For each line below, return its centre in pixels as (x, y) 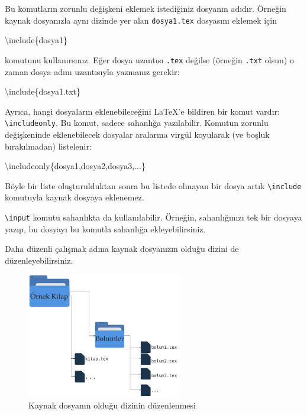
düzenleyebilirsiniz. (39, 260)
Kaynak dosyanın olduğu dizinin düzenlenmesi (112, 405)
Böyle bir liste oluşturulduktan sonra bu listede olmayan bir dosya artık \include (153, 185)
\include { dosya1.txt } (43, 91)
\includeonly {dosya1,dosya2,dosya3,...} (75, 166)
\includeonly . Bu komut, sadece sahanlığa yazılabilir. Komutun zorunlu (137, 123)
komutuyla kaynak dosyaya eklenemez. (75, 197)
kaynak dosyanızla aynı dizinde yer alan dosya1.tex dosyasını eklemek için (141, 20)
